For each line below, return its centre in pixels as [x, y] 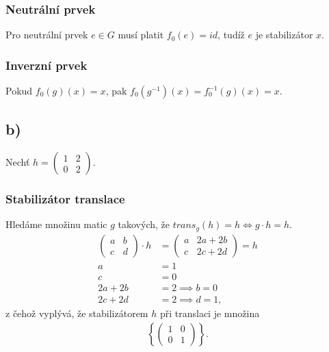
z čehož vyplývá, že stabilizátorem [77, 313]
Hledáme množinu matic [56, 224]
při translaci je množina [210, 313]
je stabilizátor [284, 35]
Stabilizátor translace [65, 199]
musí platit [141, 35]
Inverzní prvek [47, 65]
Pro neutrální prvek [47, 35]
